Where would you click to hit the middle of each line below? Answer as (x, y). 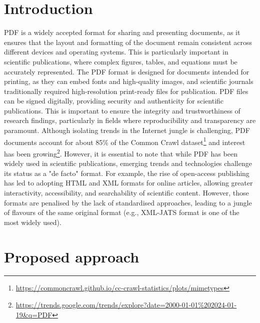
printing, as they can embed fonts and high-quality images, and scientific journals (129, 81)
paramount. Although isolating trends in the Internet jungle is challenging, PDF (127, 130)
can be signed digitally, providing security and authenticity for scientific (114, 101)
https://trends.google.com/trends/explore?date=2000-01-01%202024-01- (126, 305)
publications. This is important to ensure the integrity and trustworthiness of (122, 110)
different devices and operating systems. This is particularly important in (116, 52)
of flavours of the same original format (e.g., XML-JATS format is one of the (122, 212)
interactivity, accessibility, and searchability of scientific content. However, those (126, 192)
